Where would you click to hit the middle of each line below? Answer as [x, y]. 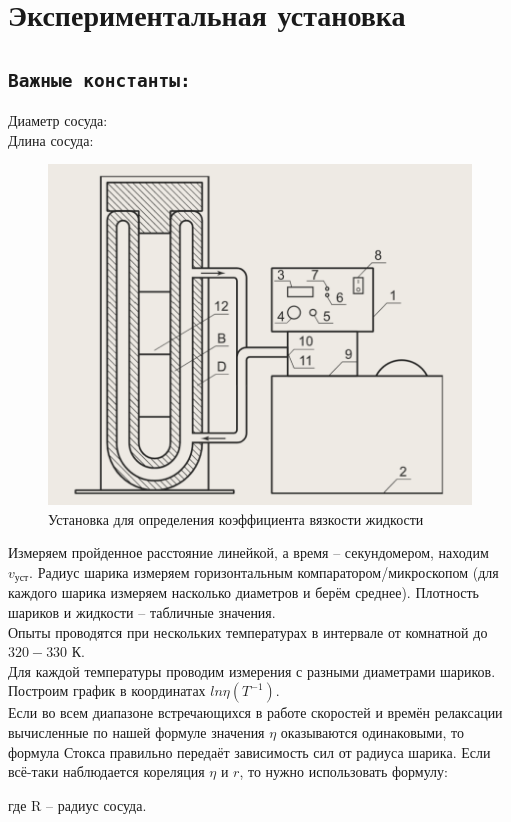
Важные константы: [99, 80]
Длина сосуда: [51, 139]
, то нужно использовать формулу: [343, 771]
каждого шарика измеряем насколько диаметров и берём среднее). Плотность [244, 592]
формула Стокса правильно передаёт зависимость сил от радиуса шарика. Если [249, 751]
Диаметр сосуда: [58, 120]
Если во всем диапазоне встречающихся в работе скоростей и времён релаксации [255, 712]
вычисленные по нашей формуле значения [136, 731]
